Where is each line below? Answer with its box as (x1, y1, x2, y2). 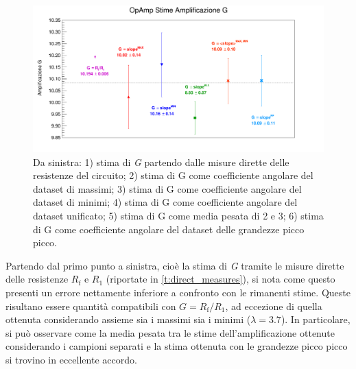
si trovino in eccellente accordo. (5, 352, 137, 366)
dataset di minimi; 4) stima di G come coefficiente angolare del (33, 195, 298, 209)
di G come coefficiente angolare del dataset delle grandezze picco (33, 222, 305, 236)
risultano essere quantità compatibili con (5, 298, 176, 313)
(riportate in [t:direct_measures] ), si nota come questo (106, 272, 335, 286)
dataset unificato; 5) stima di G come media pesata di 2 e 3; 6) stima (33, 209, 324, 223)
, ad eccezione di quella (225, 298, 322, 313)
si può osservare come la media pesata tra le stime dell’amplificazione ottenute (5, 325, 335, 340)
